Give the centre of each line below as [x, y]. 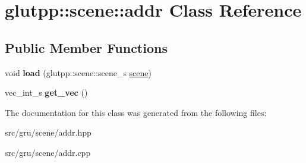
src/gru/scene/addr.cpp [48, 152]
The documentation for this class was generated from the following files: [136, 112]
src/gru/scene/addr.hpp [48, 132]
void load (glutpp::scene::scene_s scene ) [78, 72]
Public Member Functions [86, 47]
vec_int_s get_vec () [46, 93]
